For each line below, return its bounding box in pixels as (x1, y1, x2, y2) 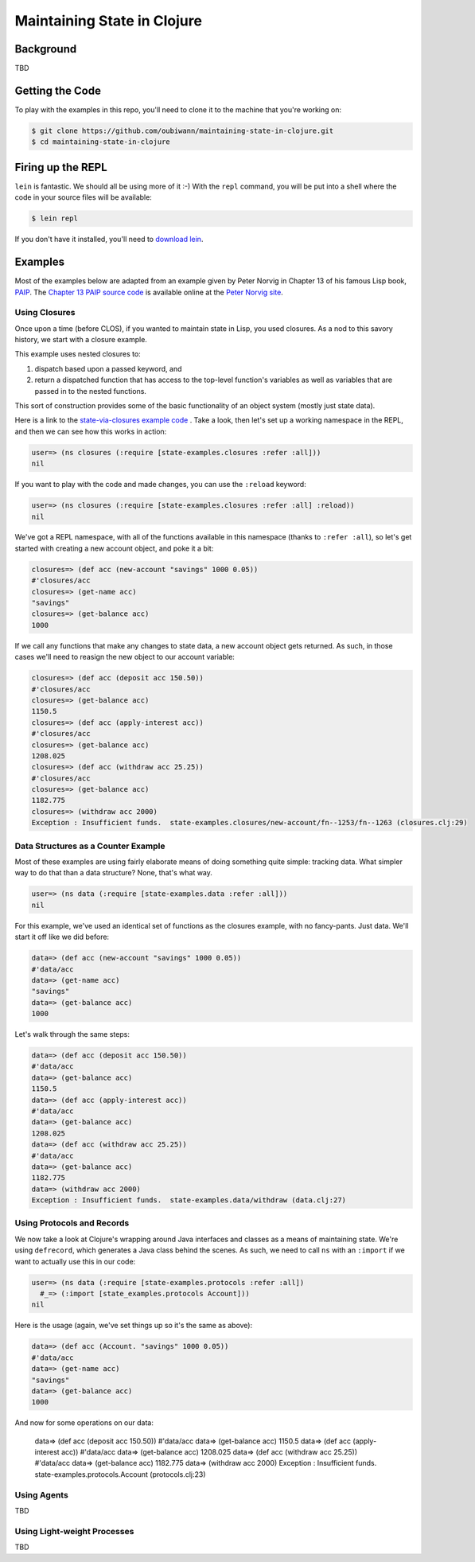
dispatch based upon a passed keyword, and (34, 364, 182, 373)
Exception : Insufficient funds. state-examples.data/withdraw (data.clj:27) (31, 1196, 346, 1205)
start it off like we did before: (14, 932, 110, 942)
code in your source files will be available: (14, 193, 153, 202)
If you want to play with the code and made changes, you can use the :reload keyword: (14, 480, 306, 489)
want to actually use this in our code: (14, 1256, 136, 1266)
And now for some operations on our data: (14, 1418, 154, 1428)
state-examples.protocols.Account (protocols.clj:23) (34, 1469, 206, 1479)
